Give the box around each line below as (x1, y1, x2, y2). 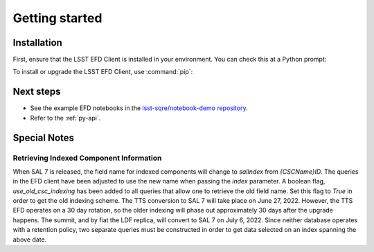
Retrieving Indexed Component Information (12, 153, 162, 163)
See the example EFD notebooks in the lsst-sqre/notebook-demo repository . (30, 104, 248, 112)
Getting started (12, 10, 103, 26)
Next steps (12, 86, 61, 98)
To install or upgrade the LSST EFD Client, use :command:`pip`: (12, 68, 193, 76)
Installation (12, 37, 62, 48)
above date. (12, 235, 47, 244)
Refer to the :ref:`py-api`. (30, 114, 101, 122)
